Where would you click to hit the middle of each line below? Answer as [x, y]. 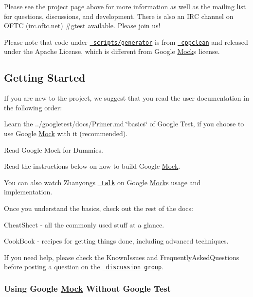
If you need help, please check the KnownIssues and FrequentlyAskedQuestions [122, 257]
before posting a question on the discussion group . [84, 267]
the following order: [33, 107]
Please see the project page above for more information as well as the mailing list [125, 6]
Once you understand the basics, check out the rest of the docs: [99, 208]
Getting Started [45, 78]
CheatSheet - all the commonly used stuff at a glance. [84, 224]
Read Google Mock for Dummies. [54, 149]
